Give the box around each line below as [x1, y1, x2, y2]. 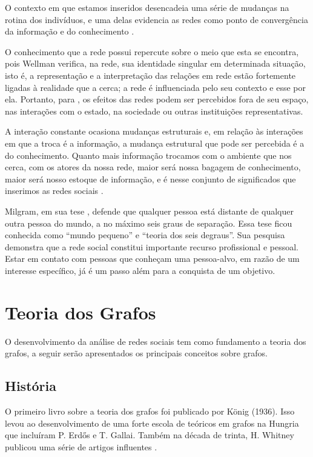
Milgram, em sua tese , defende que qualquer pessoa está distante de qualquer [5, 204, 294, 217]
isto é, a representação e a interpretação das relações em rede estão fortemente [5, 68, 296, 81]
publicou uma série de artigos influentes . [5, 440, 157, 453]
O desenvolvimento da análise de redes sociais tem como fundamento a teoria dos [5, 335, 306, 347]
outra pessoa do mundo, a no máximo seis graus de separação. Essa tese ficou [5, 216, 292, 229]
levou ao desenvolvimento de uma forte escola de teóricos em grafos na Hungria [5, 416, 299, 429]
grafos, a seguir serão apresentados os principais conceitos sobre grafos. [5, 347, 268, 359]
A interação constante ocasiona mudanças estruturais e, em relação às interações [5, 125, 303, 138]
